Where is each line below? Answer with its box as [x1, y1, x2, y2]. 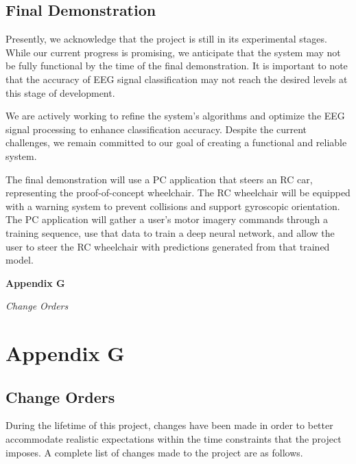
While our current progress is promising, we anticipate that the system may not [5, 45, 341, 59]
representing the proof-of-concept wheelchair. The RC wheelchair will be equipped [5, 185, 351, 200]
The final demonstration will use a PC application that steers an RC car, [5, 172, 313, 186]
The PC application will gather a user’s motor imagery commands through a [5, 212, 329, 227]
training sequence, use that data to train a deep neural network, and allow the [5, 225, 335, 240]
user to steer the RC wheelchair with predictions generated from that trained [5, 239, 330, 253]
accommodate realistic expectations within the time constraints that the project [5, 432, 342, 446]
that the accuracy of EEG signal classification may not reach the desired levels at [5, 71, 348, 86]
